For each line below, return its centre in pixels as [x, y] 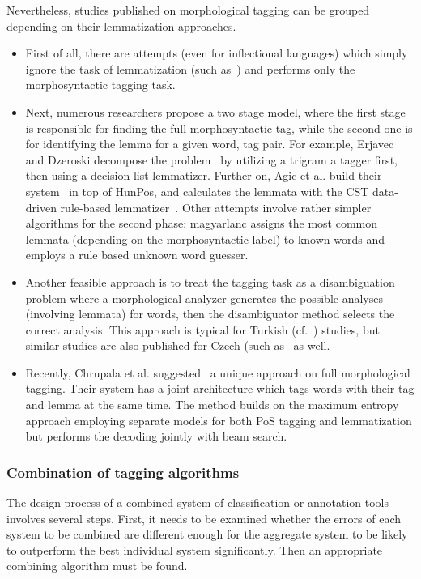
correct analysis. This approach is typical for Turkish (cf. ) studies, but [202, 329]
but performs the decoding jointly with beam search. [156, 436]
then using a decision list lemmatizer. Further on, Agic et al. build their [204, 175]
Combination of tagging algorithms [123, 472]
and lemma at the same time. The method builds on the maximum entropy [212, 404]
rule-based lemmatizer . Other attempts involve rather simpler [216, 207]
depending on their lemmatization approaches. [121, 26]
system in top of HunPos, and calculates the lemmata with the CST [197, 191]
